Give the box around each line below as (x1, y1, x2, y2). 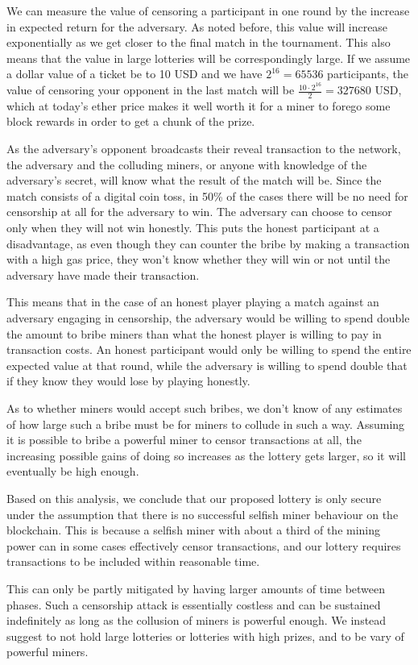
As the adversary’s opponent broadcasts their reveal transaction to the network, (6, 140, 401, 157)
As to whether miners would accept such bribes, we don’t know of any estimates (6, 399, 403, 416)
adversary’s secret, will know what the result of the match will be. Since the (6, 172, 382, 189)
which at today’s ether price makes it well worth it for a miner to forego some (6, 97, 391, 114)
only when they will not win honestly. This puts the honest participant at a (6, 219, 379, 236)
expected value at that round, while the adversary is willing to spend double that (6, 356, 408, 373)
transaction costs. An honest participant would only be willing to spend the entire (6, 341, 412, 358)
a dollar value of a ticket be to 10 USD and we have (6, 65, 263, 82)
